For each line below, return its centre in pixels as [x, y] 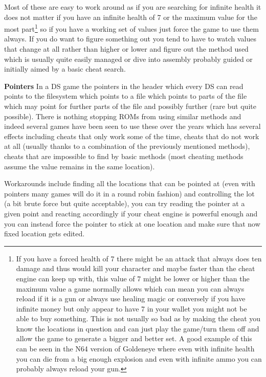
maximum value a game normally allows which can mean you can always [130, 288]
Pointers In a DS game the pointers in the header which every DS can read [124, 86]
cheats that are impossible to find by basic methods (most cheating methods [124, 156]
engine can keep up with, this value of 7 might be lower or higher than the [133, 278]
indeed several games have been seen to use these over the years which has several [132, 126]
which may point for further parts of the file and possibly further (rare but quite [130, 106]
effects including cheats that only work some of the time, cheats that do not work [132, 136]
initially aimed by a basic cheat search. [65, 69]
